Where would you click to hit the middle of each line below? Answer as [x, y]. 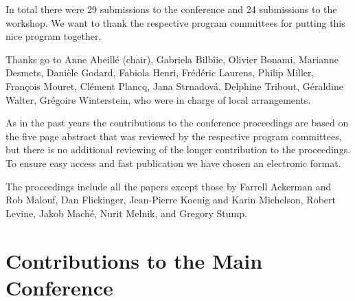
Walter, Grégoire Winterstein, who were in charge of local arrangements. [158, 99]
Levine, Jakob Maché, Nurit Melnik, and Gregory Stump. [126, 213]
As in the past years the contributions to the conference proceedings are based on [177, 123]
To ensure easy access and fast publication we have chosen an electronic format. [173, 163]
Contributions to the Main [134, 260]
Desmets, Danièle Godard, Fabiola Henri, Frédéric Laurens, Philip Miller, [160, 73]
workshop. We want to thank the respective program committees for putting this [175, 22]
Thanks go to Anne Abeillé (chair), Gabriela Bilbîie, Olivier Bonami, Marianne [172, 59]
